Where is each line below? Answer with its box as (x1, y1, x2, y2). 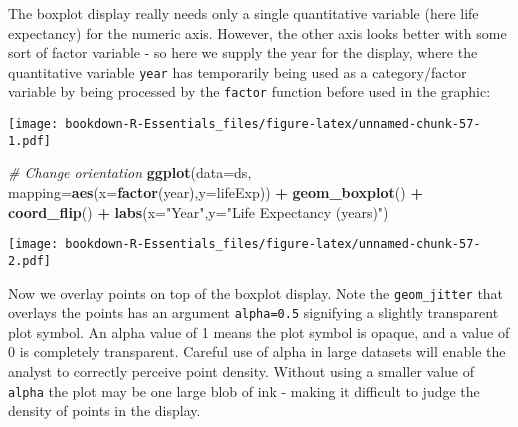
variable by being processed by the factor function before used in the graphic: (8, 81, 491, 102)
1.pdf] (8, 133, 51, 148)
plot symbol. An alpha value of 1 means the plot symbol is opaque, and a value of (8, 321, 510, 342)
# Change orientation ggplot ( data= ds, (8, 162, 252, 183)
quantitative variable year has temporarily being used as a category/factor (8, 61, 467, 82)
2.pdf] (8, 253, 51, 268)
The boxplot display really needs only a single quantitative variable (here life (8, 3, 479, 23)
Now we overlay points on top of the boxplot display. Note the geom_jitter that (8, 282, 504, 303)
